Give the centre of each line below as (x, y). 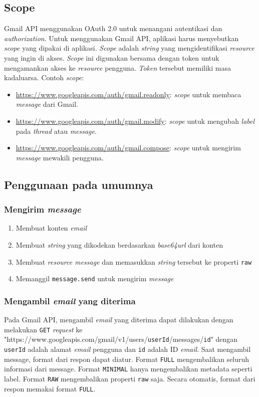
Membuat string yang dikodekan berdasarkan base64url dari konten (119, 244)
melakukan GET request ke (43, 329)
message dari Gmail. (47, 104)
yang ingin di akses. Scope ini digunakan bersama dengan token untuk (112, 57)
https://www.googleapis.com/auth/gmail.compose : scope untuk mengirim (128, 148)
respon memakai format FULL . (50, 388)
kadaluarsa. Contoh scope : (44, 77)
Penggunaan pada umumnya (79, 184)
